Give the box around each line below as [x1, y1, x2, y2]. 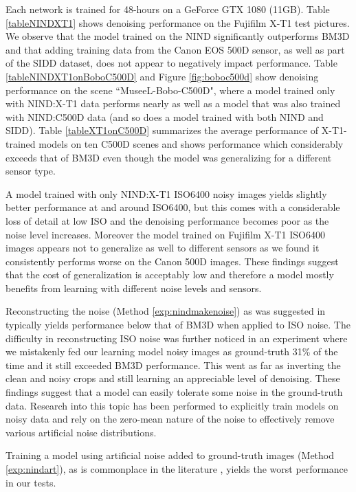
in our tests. [5, 475, 56, 489]
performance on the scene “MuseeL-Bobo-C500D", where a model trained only [5, 82, 335, 97]
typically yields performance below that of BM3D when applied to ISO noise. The [5, 317, 351, 332]
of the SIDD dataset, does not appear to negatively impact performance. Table [5, 56, 337, 70]
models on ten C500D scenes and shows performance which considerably [38, 136, 344, 150]
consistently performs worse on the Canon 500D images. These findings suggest [5, 254, 339, 268]
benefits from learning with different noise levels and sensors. [5, 280, 262, 295]
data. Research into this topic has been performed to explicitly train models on [5, 398, 339, 412]
